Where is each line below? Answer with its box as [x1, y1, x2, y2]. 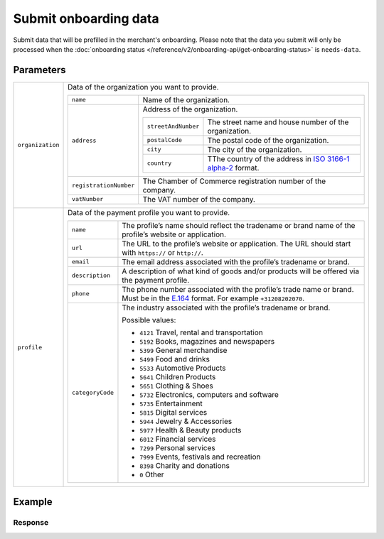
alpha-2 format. [207, 163, 260, 173]
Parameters [13, 64, 66, 76]
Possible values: [122, 315, 176, 325]
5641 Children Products [139, 371, 216, 381]
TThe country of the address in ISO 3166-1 [207, 153, 350, 163]
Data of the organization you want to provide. [68, 82, 220, 92]
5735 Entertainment [139, 398, 203, 408]
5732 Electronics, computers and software [139, 389, 279, 399]
